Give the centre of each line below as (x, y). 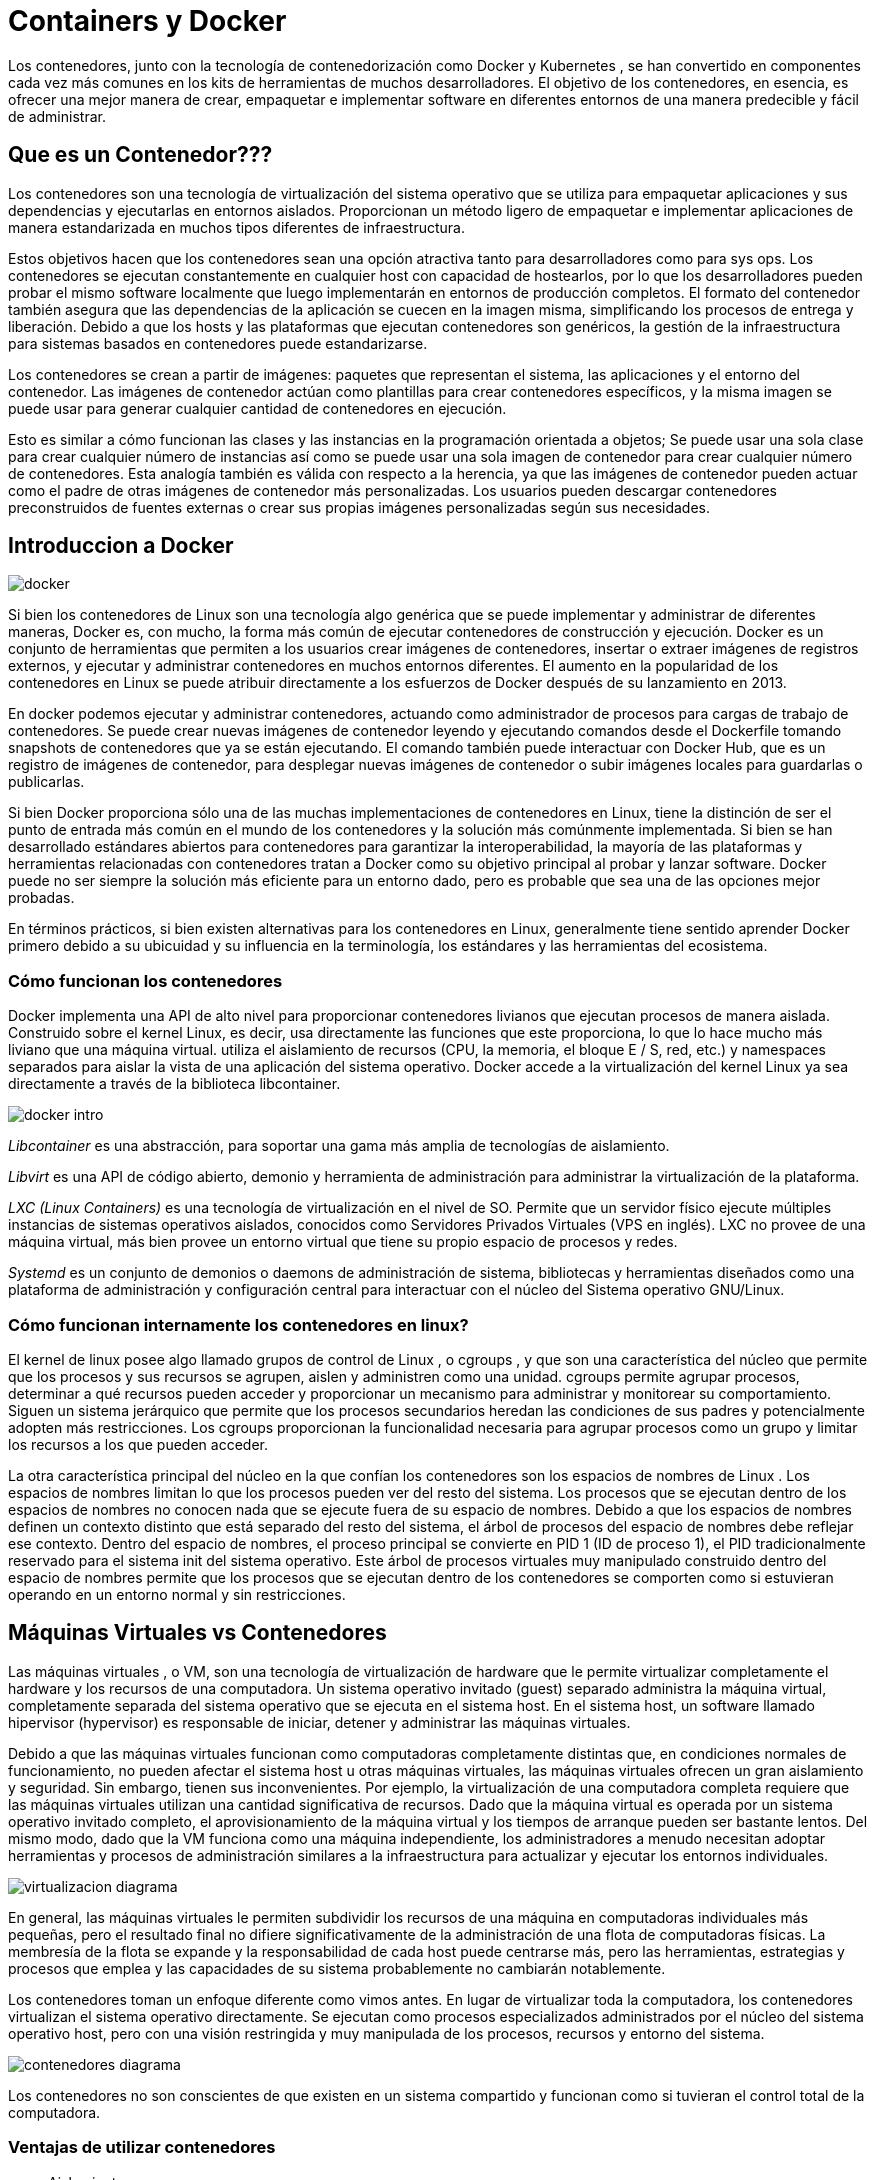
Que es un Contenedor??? (140, 155)
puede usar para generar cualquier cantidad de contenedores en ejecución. (257, 408)
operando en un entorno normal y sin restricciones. (177, 1594)
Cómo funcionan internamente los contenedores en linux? (238, 1324)
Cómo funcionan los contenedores (145, 980)
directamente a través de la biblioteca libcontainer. (174, 1084)
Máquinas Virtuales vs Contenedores (197, 1633)
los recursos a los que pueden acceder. (138, 1444)
